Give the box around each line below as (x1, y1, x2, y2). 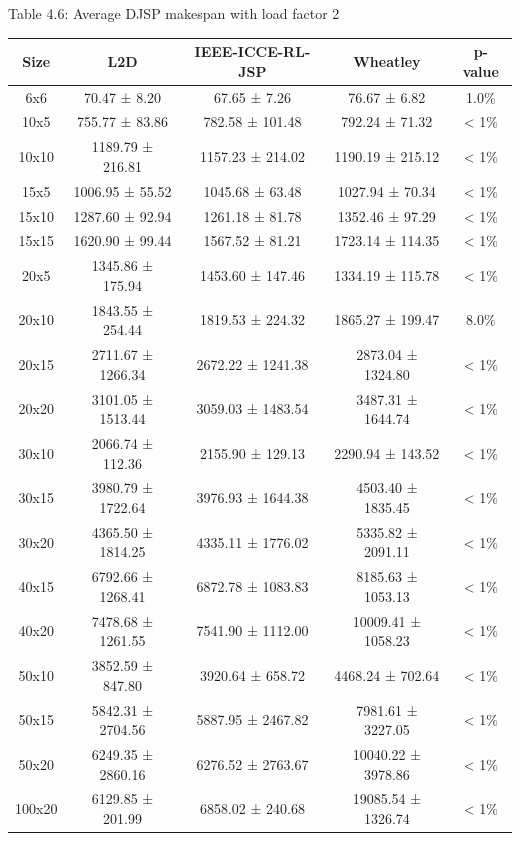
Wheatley (353, 50, 421, 71)
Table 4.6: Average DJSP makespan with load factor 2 (8, 3, 340, 23)
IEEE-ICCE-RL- (194, 41, 311, 62)
